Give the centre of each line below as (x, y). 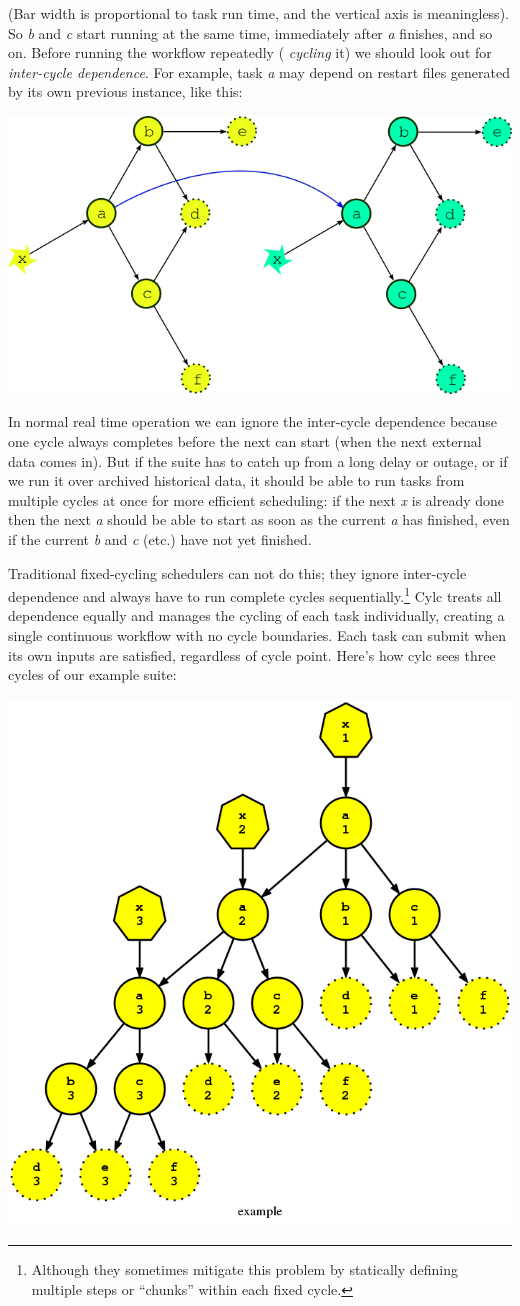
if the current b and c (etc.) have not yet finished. (160, 539)
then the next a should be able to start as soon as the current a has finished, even (259, 519)
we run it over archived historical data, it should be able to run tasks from (236, 480)
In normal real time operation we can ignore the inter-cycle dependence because (253, 421)
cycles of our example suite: (92, 674)
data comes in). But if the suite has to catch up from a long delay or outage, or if (258, 460)
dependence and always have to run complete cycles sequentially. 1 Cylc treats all (255, 594)
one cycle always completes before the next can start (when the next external (245, 441)
